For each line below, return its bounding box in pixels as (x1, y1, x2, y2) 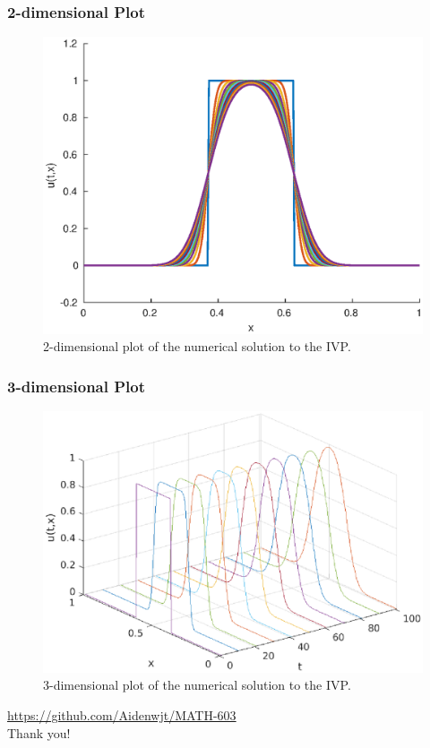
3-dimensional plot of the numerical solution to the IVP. (43, 675, 351, 694)
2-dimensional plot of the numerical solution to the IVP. (43, 337, 351, 356)
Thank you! (7, 723, 71, 742)
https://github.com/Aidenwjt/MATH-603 (7, 705, 236, 724)
